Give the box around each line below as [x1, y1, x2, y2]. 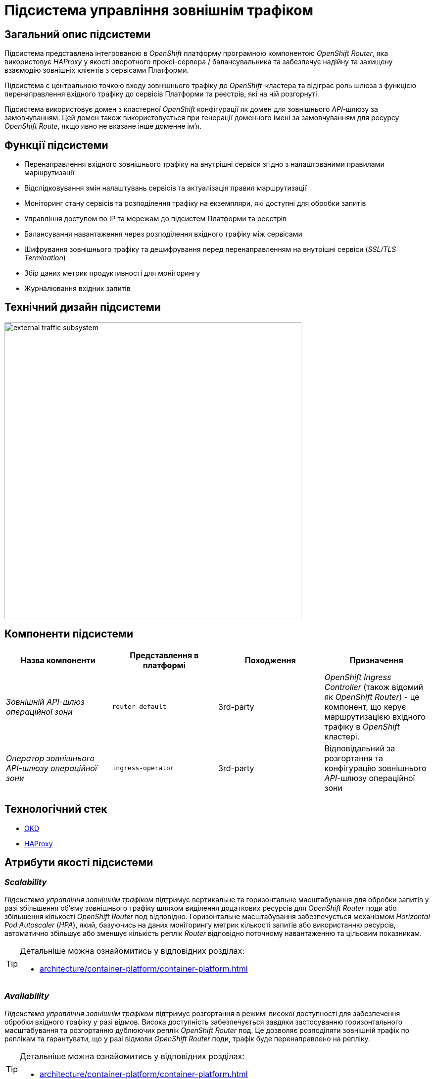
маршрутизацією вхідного [324, 711, 426, 722]
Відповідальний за [324, 743, 395, 753]
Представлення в [130, 650, 199, 660]
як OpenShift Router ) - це [324, 691, 420, 702]
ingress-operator [112, 764, 174, 772]
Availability [4, 991, 49, 1001]
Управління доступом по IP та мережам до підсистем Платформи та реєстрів [24, 214, 287, 223]
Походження [244, 655, 296, 665]
